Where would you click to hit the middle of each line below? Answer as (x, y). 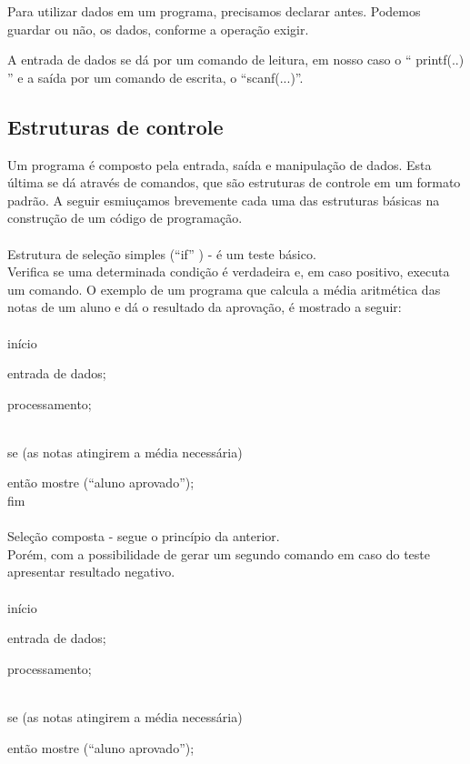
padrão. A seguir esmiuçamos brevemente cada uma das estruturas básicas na (224, 200)
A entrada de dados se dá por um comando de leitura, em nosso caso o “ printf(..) (236, 60)
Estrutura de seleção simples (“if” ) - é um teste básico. (162, 253)
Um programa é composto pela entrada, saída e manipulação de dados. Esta (220, 164)
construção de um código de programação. (125, 218)
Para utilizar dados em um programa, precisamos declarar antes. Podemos (214, 11)
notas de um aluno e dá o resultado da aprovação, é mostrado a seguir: (205, 307)
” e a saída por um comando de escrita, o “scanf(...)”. (155, 77)
